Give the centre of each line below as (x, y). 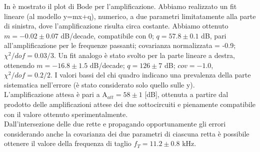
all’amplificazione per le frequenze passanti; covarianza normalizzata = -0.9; (120, 45)
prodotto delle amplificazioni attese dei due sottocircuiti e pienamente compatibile (130, 104)
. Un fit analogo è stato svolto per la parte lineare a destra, (144, 55)
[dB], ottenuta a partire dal (186, 94)
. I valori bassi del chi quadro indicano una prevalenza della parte (150, 75)
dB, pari (214, 35)
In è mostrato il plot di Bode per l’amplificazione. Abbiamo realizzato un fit (120, 6)
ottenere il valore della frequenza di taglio (68, 143)
